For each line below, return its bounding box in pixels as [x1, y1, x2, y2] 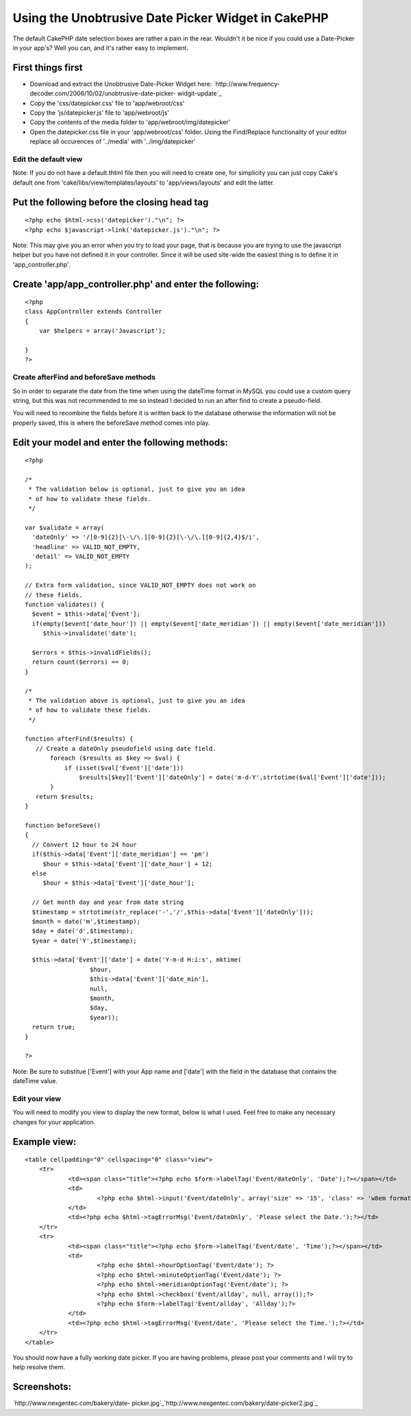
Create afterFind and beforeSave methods [12, 373, 156, 382]
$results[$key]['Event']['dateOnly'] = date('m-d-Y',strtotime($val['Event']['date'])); [79, 774, 386, 782]
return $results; [35, 793, 94, 800]
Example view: [12, 1136, 77, 1148]
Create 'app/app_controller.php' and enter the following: [12, 278, 260, 290]
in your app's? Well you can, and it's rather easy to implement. [12, 43, 188, 51]
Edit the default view [12, 154, 83, 164]
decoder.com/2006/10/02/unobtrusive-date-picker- [29, 89, 176, 97]
